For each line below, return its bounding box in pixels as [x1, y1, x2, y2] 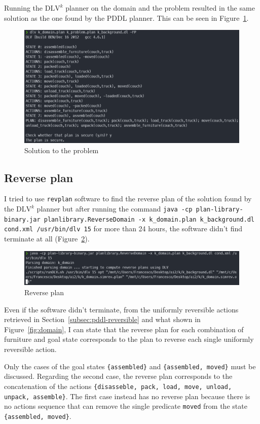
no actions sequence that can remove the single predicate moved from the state [4, 401, 247, 411]
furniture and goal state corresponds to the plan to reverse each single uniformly [4, 334, 254, 344]
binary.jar [4, 216, 41, 223]
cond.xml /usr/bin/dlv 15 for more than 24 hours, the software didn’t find [4, 223, 243, 234]
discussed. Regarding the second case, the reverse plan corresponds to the [4, 371, 233, 381]
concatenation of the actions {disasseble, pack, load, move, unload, [4, 380, 232, 391]
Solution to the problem [24, 145, 99, 155]
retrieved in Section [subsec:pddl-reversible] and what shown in [4, 314, 201, 325]
